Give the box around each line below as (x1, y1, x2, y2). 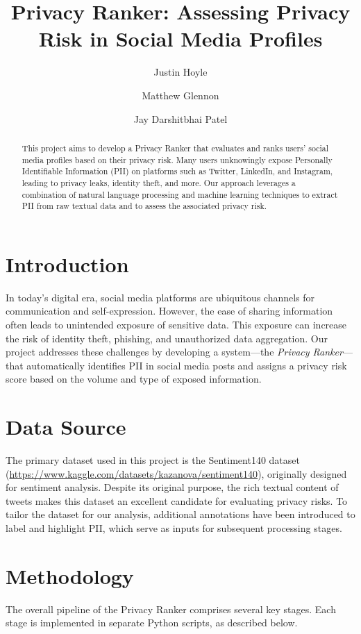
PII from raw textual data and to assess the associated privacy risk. (22, 200, 267, 212)
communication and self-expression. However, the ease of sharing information (6, 303, 333, 318)
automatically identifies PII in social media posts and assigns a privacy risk (26, 358, 347, 372)
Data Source (6, 412, 126, 441)
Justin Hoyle (153, 65, 208, 79)
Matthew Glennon (142, 87, 219, 102)
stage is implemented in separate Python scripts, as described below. (6, 615, 298, 630)
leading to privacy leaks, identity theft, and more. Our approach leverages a (22, 176, 296, 188)
